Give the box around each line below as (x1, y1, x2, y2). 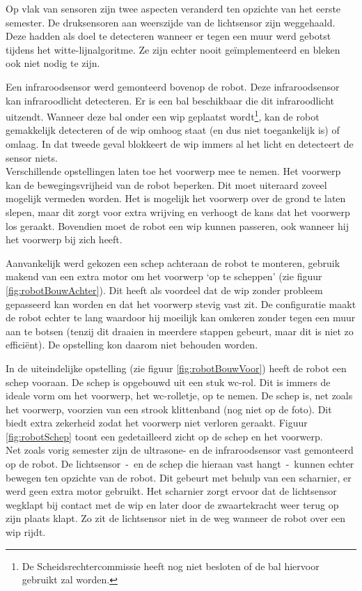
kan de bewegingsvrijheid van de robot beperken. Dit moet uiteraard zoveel (6, 177, 327, 192)
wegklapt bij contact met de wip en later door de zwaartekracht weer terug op (6, 497, 339, 512)
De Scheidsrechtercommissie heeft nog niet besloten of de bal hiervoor (22, 558, 320, 573)
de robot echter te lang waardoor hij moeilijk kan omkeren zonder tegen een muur (6, 310, 356, 325)
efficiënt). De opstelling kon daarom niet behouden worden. (6, 337, 258, 352)
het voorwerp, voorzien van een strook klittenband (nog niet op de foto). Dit (6, 401, 332, 416)
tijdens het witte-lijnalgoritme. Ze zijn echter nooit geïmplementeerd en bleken (6, 42, 340, 56)
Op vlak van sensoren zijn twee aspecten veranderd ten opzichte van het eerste (6, 1, 341, 15)
